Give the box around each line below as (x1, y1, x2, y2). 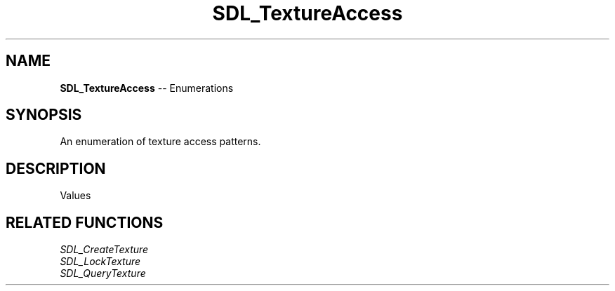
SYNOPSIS (6, 106, 82, 124)
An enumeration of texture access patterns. (60, 135, 261, 148)
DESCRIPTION (6, 159, 106, 177)
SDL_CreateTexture (60, 243, 149, 256)
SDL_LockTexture (60, 255, 141, 268)
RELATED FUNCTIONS (6, 213, 164, 231)
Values (60, 189, 91, 202)
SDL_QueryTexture (60, 267, 146, 280)
